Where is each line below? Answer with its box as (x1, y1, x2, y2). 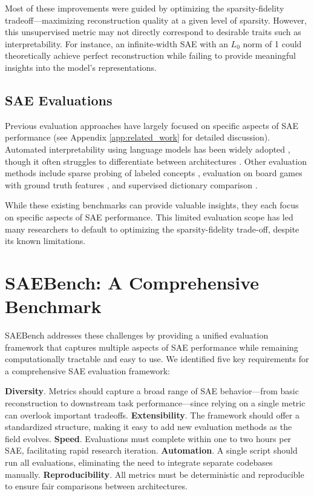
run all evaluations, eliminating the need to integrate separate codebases (5, 455, 273, 468)
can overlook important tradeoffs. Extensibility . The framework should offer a (5, 408, 299, 421)
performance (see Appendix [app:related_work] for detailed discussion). (5, 131, 270, 144)
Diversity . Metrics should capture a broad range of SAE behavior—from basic (5, 385, 299, 397)
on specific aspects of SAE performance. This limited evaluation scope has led (5, 210, 293, 223)
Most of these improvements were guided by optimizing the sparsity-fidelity (5, 2, 284, 14)
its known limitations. (5, 234, 86, 247)
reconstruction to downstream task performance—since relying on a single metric (5, 396, 306, 409)
